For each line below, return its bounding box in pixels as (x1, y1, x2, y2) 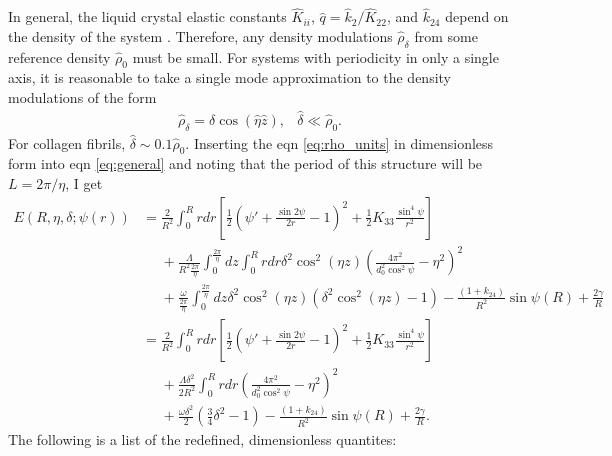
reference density (8, 46, 111, 67)
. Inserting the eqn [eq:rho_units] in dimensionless (185, 132, 494, 153)
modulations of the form (8, 87, 157, 107)
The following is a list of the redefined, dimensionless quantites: (8, 429, 397, 450)
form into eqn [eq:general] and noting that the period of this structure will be (8, 153, 483, 174)
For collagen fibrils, (8, 132, 126, 153)
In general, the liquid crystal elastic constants (8, 6, 287, 27)
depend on (445, 6, 509, 27)
